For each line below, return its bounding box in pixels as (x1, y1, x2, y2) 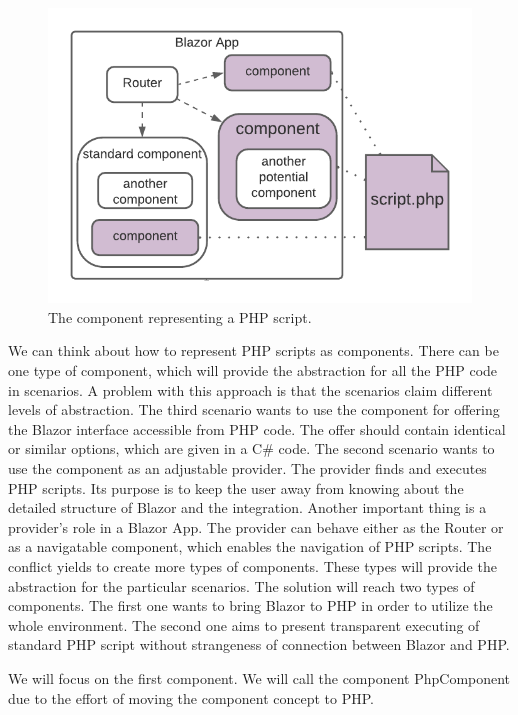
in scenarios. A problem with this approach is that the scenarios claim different (8, 379, 493, 400)
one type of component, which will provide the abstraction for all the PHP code (8, 360, 498, 380)
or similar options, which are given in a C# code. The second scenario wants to (8, 438, 495, 459)
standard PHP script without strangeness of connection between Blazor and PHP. (8, 634, 510, 655)
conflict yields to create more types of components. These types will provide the (8, 555, 497, 576)
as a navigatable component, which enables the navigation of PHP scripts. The (8, 536, 492, 557)
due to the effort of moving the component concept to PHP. (8, 687, 374, 708)
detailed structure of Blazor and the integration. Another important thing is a (8, 497, 487, 518)
